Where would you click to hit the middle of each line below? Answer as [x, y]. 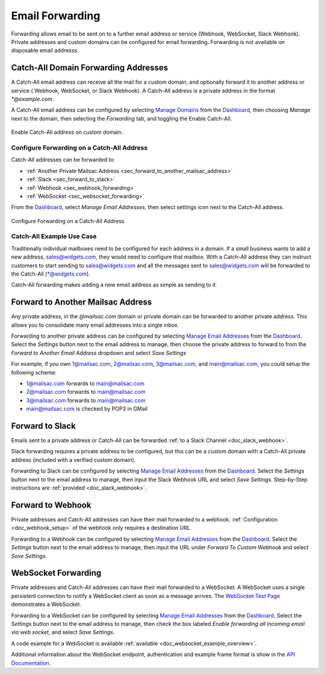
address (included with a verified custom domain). [73, 460]
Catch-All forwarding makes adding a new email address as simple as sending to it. [114, 285]
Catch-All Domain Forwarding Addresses [90, 68]
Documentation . [31, 663]
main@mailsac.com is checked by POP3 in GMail [87, 409]
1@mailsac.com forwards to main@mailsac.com [85, 383]
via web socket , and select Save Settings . [63, 632]
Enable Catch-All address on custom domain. [67, 132]
